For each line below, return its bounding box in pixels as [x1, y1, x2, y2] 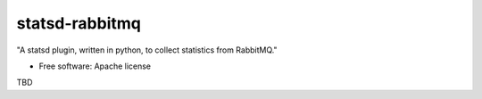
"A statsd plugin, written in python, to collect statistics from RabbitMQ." [16, 45, 278, 55]
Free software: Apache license [38, 61, 152, 71]
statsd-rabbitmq [16, 13, 142, 33]
